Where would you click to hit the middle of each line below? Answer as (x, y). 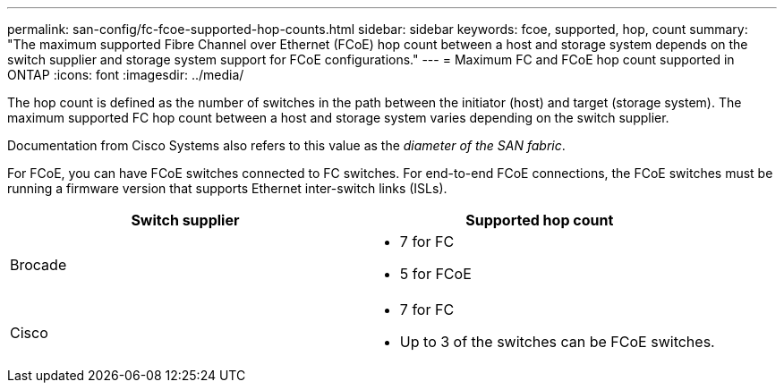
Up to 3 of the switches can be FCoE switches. (557, 342)
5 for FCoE (435, 274)
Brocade (38, 265)
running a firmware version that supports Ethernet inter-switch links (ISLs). (227, 188)
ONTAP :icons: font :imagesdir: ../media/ (126, 75)
